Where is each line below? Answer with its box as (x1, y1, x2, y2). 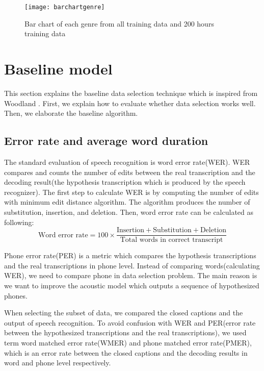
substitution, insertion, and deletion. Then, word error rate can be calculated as (4, 206, 254, 217)
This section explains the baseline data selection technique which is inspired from (4, 87, 258, 98)
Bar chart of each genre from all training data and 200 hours (24, 18, 214, 29)
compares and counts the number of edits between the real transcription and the (4, 166, 255, 177)
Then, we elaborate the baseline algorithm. (4, 108, 138, 118)
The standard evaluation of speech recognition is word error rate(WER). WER (4, 156, 250, 167)
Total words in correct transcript (120, 236, 223, 244)
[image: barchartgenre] (24, 4, 105, 11)
